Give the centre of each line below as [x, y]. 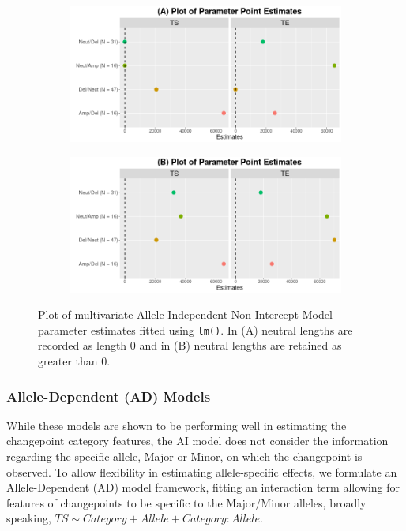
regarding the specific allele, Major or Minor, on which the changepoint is [184, 456]
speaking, [29, 518]
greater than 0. [74, 361]
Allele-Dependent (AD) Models [109, 396]
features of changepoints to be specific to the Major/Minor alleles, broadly [186, 502]
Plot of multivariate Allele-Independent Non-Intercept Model [185, 314]
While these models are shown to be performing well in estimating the [177, 425]
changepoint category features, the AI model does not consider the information [197, 441]
